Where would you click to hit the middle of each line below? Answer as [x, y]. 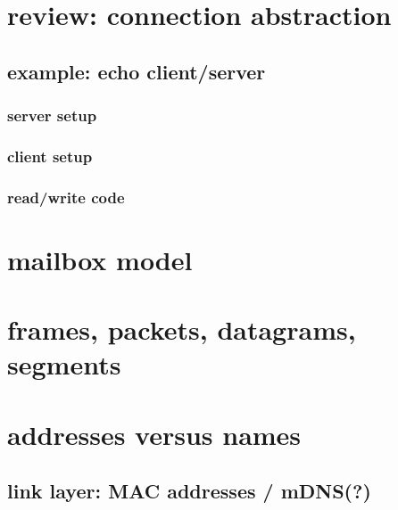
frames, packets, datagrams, [182, 329]
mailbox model [100, 259]
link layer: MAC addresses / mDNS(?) [189, 491]
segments [64, 364]
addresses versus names [154, 434]
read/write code [66, 197]
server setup [52, 115]
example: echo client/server [137, 71]
